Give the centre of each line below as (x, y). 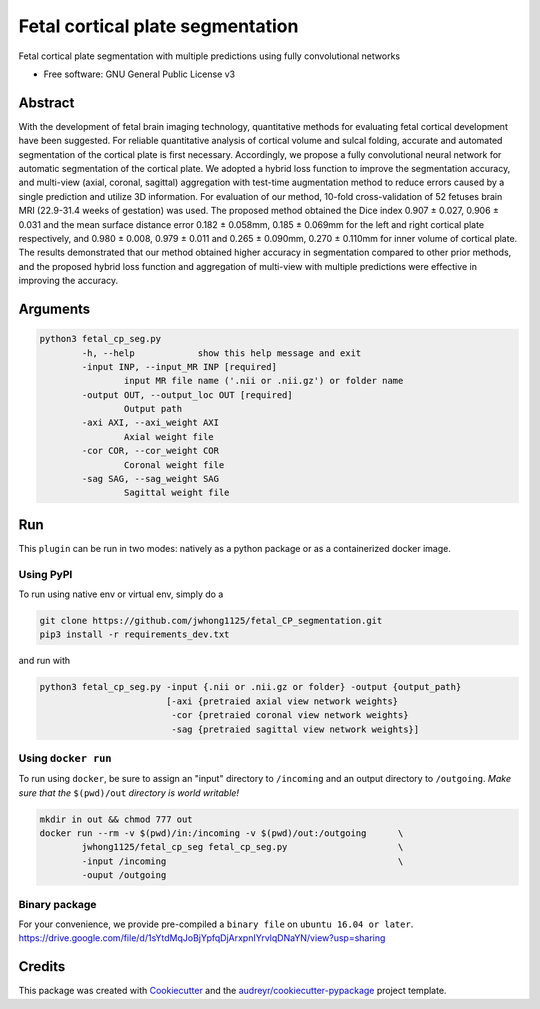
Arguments (54, 308)
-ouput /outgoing (124, 875)
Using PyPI (45, 574)
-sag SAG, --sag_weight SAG (150, 479)
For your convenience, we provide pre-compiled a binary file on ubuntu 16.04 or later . (216, 924)
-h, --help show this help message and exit (221, 353)
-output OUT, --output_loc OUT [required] (187, 394)
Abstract (46, 102)
